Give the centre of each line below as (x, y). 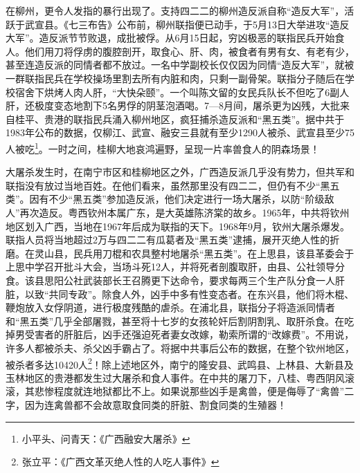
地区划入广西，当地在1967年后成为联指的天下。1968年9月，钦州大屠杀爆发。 (178, 226)
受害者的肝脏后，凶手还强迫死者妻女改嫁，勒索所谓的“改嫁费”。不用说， (189, 334)
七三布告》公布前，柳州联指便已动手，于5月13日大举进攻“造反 (209, 24)
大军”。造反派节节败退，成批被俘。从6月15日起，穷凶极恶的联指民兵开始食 (175, 38)
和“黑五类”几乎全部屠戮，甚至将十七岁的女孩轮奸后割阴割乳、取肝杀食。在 (175, 321)
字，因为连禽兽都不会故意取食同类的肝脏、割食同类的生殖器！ (146, 404)
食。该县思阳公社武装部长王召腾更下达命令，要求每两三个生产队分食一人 (170, 280)
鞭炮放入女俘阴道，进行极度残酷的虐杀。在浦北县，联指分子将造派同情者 (170, 307)
